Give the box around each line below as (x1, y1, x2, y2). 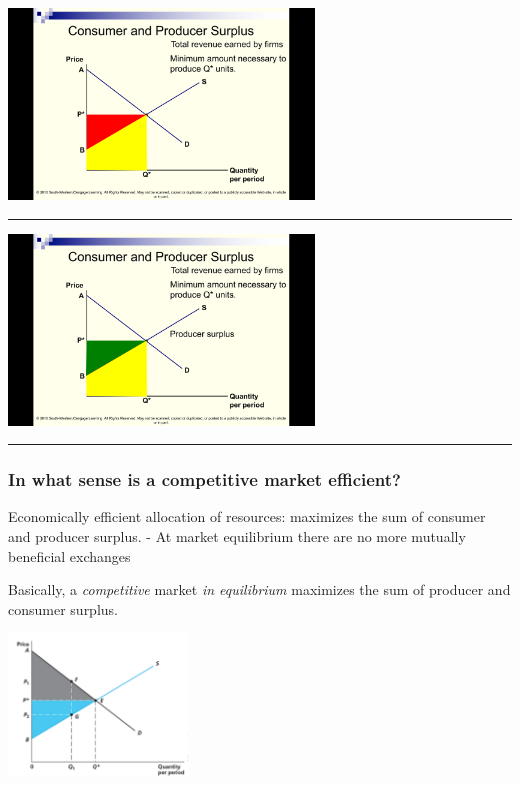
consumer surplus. (8, 598, 118, 619)
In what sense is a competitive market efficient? (8, 467, 401, 492)
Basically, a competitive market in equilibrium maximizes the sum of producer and (8, 579, 511, 600)
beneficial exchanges (8, 545, 131, 566)
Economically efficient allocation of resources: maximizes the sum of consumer (8, 506, 486, 527)
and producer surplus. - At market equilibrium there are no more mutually (8, 526, 466, 546)
